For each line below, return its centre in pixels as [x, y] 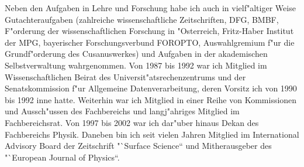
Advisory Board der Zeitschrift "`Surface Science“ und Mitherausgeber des [138, 146]
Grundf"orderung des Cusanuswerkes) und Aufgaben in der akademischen [136, 54]
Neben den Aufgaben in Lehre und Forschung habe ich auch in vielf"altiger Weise [150, 8]
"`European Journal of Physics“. [62, 157]
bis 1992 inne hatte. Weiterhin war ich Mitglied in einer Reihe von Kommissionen [151, 99]
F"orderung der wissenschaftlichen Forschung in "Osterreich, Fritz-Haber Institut [149, 31]
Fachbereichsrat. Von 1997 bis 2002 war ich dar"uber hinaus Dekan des [132, 122]
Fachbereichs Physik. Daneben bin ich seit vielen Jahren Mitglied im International [152, 134]
